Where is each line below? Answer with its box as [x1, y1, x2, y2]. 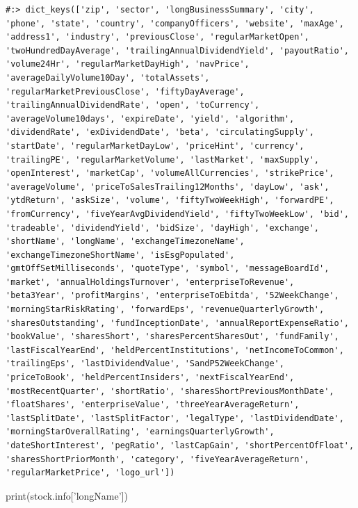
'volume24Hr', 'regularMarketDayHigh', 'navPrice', [6, 59, 250, 69]
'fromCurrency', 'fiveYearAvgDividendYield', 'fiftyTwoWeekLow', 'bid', [6, 208, 349, 219]
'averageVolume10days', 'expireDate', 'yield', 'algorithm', [6, 113, 295, 124]
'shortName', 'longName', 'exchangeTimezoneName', [6, 236, 245, 247]
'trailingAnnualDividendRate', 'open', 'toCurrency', [6, 100, 260, 110]
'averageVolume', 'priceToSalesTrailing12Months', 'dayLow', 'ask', [6, 181, 329, 192]
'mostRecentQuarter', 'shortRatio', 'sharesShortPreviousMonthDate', [6, 386, 334, 396]
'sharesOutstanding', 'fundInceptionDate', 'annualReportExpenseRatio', [6, 318, 349, 328]
